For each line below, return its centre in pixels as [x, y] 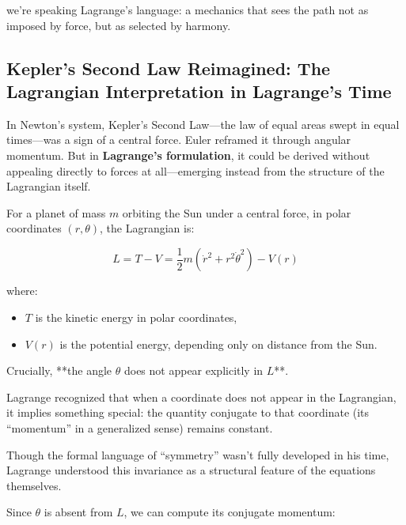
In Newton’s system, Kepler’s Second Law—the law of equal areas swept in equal [203, 124]
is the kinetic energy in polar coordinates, [136, 317]
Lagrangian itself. [49, 186]
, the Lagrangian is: [147, 228]
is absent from [78, 512]
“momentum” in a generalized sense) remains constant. [140, 427]
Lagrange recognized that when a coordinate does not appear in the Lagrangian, [201, 397]
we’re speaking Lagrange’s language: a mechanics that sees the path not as [188, 9]
